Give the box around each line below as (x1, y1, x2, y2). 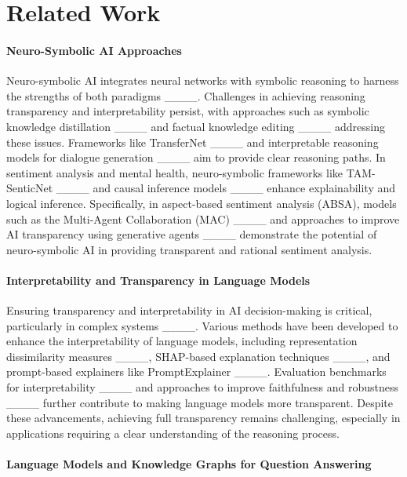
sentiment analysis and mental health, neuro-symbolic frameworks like (6, 164, 343, 180)
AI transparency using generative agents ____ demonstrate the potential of (6, 226, 377, 242)
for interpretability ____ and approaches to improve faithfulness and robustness (6, 379, 399, 395)
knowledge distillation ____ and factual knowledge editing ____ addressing (6, 118, 385, 134)
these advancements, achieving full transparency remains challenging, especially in (6, 410, 401, 426)
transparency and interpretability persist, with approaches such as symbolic (6, 103, 369, 119)
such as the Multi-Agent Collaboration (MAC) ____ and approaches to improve (6, 210, 400, 227)
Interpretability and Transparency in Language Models (6, 271, 311, 288)
